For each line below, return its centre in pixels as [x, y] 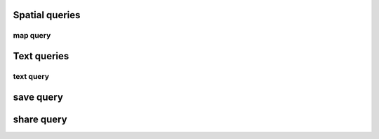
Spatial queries [47, 15]
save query [38, 97]
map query [32, 36]
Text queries [41, 56]
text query [31, 76]
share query [40, 119]
